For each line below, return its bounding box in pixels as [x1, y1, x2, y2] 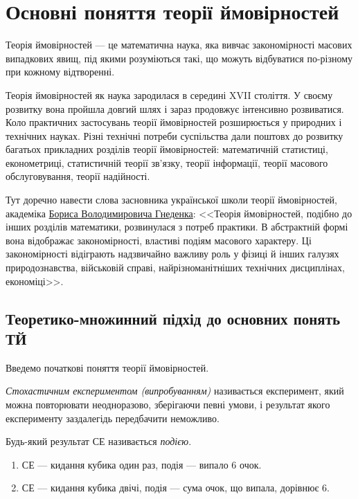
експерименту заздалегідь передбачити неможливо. [6, 410, 220, 425]
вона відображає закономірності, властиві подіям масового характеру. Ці [6, 233, 312, 247]
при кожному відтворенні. [6, 64, 115, 79]
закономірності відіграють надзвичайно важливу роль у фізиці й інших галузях [6, 246, 339, 261]
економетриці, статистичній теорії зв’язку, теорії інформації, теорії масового [6, 155, 328, 170]
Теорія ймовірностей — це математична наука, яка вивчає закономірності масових [6, 37, 352, 52]
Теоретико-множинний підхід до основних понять [6, 307, 341, 329]
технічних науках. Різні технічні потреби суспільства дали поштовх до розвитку [6, 128, 343, 143]
